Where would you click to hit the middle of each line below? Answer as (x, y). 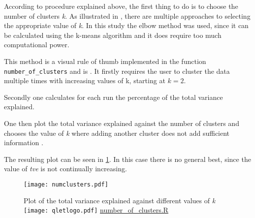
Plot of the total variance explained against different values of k (120, 200)
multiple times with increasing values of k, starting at (85, 80)
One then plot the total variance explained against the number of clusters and (122, 123)
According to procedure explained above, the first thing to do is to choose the (121, 6)
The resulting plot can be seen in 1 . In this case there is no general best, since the (127, 159)
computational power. (37, 45)
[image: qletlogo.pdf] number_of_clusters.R (96, 210)
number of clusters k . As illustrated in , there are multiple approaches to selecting (127, 16)
